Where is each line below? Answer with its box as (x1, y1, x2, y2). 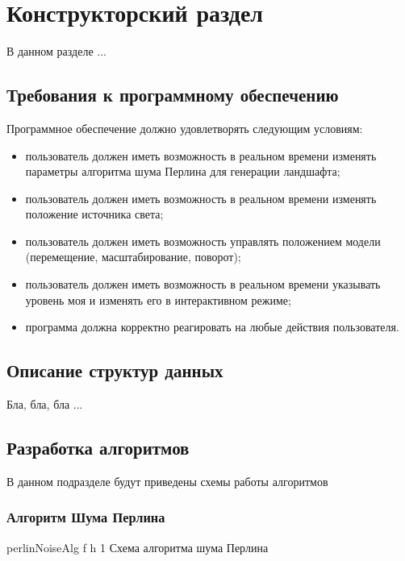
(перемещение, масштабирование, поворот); (25, 248, 241, 265)
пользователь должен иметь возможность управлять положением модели (25, 232, 381, 249)
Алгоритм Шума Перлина (6, 507, 165, 527)
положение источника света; (25, 206, 164, 222)
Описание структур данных (6, 358, 223, 383)
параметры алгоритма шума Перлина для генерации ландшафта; (25, 163, 340, 180)
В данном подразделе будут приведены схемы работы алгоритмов (6, 472, 328, 489)
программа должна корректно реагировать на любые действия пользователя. (25, 318, 399, 335)
